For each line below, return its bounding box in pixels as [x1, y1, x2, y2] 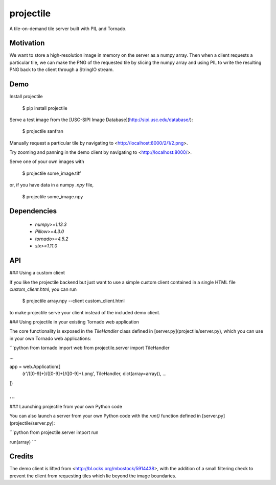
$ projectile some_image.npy [22, 193, 83, 199]
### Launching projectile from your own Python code [9, 403, 123, 409]
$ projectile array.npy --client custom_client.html [22, 298, 125, 304]
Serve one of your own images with [9, 158, 84, 165]
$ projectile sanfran [22, 128, 64, 134]
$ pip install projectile [22, 105, 67, 111]
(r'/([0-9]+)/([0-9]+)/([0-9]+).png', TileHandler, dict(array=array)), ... [22, 371, 167, 377]
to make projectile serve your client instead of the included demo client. [9, 309, 160, 315]
